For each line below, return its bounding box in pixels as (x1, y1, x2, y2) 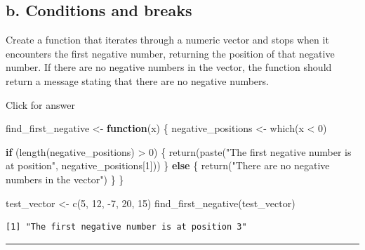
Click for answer (6, 97, 75, 112)
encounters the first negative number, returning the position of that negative (6, 46, 335, 60)
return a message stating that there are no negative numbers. (6, 73, 269, 88)
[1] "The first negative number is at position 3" (6, 222, 247, 232)
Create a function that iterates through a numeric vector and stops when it (6, 32, 329, 47)
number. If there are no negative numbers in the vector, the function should (6, 60, 332, 74)
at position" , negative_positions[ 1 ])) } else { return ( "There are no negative (6, 158, 330, 173)
